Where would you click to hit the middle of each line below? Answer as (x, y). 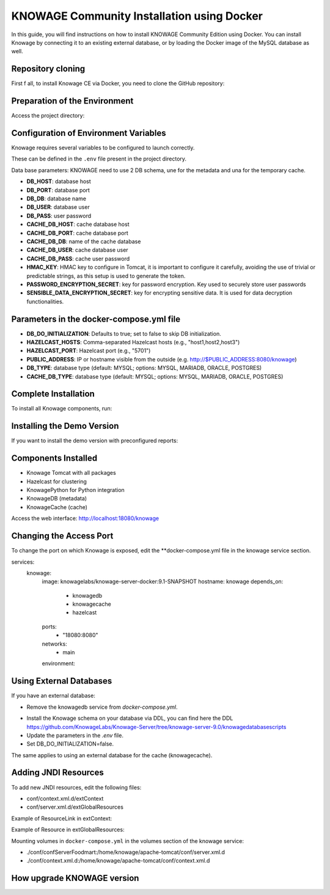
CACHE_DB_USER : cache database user (77, 250)
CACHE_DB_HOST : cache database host (78, 224)
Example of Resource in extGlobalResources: (68, 829)
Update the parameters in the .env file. (75, 735)
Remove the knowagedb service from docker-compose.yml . (102, 707)
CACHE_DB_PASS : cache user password (78, 259)
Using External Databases (62, 681)
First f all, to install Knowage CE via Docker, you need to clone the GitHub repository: (118, 83)
